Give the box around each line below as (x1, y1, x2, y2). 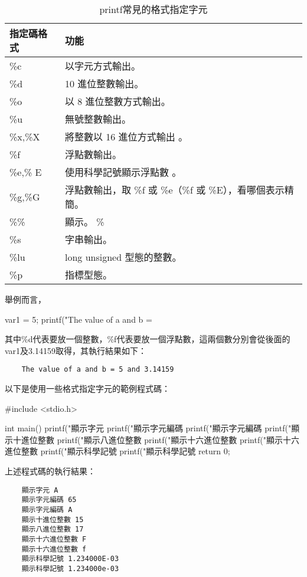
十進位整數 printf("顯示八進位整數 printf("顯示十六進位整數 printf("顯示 (12, 433, 283, 445)
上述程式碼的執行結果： (5, 465, 96, 477)
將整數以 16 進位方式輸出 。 (64, 130, 188, 143)
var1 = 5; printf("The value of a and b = (5, 313, 152, 325)
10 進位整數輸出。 (64, 77, 144, 90)
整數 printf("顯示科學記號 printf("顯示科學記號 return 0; (21, 445, 230, 457)
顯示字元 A (21, 486, 58, 494)
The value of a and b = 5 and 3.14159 (21, 365, 174, 374)
